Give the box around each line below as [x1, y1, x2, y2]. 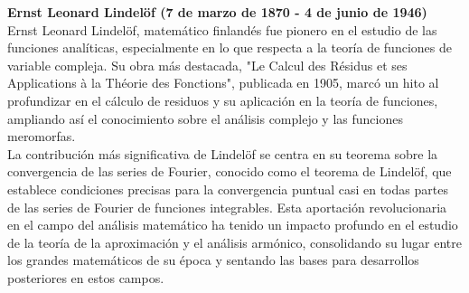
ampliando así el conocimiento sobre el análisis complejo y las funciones [7, 109, 403, 128]
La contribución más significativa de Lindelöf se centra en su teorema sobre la [7, 144, 438, 163]
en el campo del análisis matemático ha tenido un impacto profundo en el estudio [7, 215, 458, 234]
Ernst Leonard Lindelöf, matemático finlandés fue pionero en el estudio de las [7, 20, 437, 39]
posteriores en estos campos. [7, 268, 164, 287]
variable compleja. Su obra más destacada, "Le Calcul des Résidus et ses [7, 55, 408, 74]
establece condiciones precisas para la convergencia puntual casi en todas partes [7, 179, 448, 198]
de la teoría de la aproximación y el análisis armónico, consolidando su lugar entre [7, 232, 462, 251]
